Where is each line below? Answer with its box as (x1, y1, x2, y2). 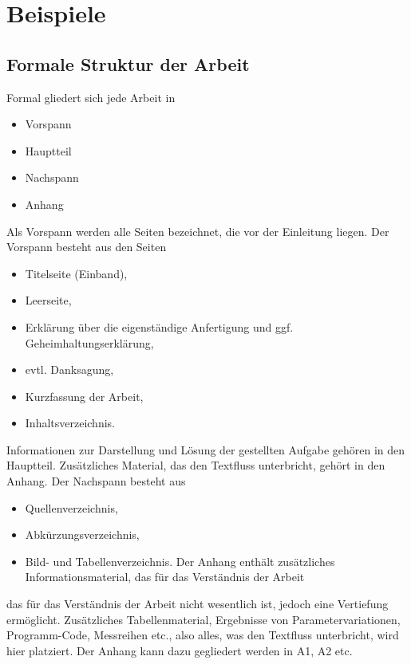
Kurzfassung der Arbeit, (25, 387, 144, 404)
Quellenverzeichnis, (25, 499, 118, 516)
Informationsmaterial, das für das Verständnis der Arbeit (25, 568, 305, 585)
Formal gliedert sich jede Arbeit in (6, 88, 176, 105)
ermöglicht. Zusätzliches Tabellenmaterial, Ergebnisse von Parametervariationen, (6, 611, 401, 627)
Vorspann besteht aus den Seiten (6, 238, 167, 255)
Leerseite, (25, 292, 72, 308)
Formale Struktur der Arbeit (6, 51, 250, 76)
